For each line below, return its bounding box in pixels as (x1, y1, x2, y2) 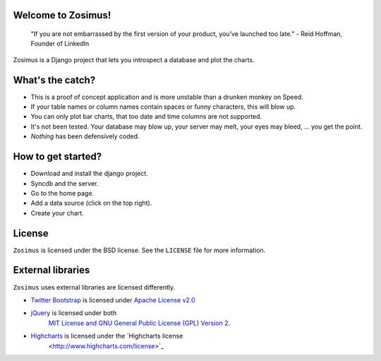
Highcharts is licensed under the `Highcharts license (30, 332, 183, 341)
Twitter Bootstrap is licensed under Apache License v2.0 (30, 295, 195, 304)
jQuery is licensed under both (30, 309, 117, 317)
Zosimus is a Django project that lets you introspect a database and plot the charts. (13, 55, 255, 64)
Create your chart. (30, 208, 84, 217)
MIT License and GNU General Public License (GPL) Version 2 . (48, 319, 231, 327)
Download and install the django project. (30, 170, 148, 178)
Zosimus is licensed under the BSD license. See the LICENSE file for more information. (13, 246, 266, 254)
